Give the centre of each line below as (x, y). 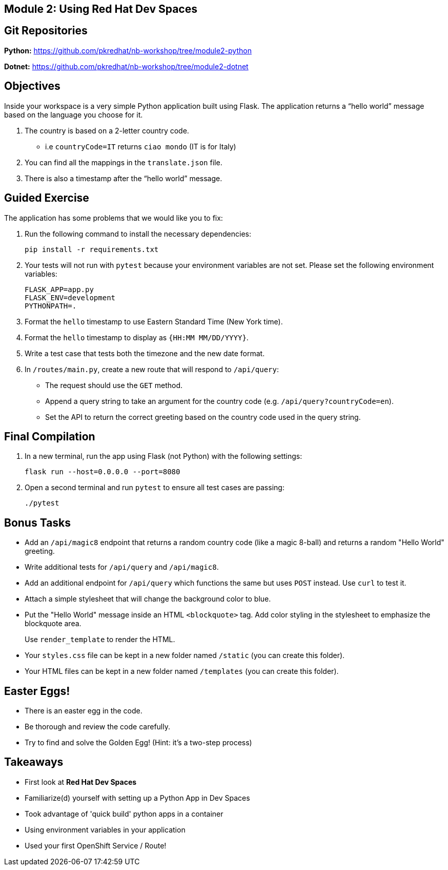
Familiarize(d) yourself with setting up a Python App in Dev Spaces (137, 798)
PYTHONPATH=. (51, 306)
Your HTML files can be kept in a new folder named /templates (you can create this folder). (182, 671)
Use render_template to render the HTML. (100, 640)
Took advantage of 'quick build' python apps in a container (124, 814)
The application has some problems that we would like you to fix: (114, 218)
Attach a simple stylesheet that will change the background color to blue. (148, 599)
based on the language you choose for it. (74, 114)
